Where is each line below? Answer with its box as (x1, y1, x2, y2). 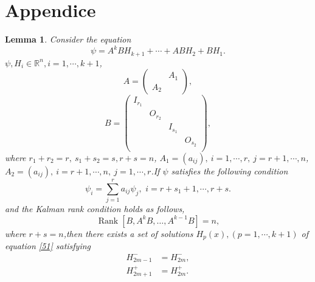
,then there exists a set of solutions (63, 227, 193, 239)
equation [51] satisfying (5, 239, 91, 252)
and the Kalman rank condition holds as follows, (5, 202, 185, 215)
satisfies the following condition (171, 164, 288, 177)
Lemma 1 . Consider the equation (5, 33, 131, 46)
